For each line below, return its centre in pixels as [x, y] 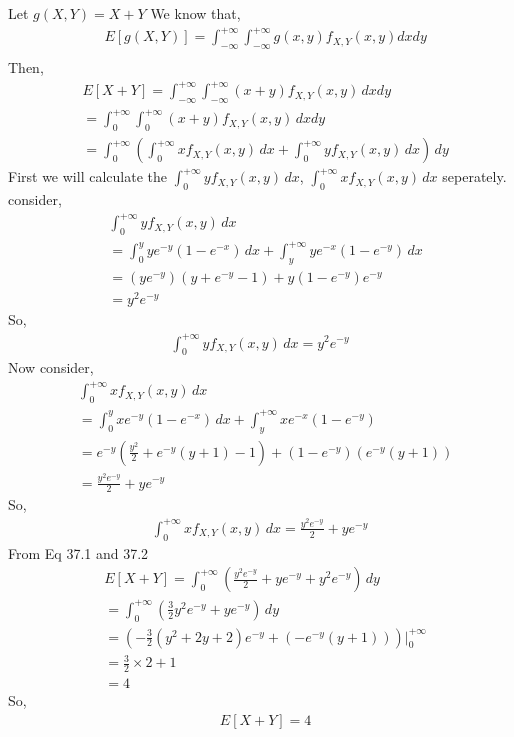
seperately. [474, 176]
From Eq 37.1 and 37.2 [78, 552]
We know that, [195, 13]
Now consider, [51, 367]
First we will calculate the [87, 176]
